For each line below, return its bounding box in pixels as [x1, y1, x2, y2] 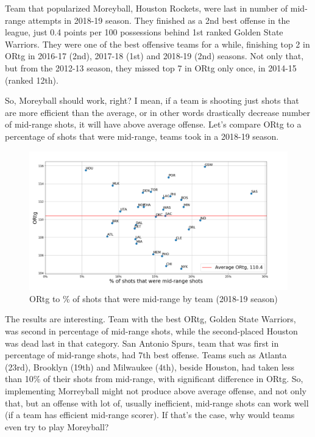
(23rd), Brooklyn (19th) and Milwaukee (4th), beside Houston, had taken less [5, 360, 295, 373]
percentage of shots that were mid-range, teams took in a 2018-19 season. [5, 129, 279, 142]
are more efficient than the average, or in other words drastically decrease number [5, 106, 311, 118]
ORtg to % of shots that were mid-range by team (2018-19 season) [29, 292, 278, 305]
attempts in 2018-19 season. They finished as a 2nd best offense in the [28, 13, 290, 26]
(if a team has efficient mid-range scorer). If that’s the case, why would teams [5, 408, 295, 421]
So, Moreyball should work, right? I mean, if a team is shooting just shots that [5, 94, 299, 107]
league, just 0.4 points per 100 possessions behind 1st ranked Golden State [5, 26, 283, 38]
